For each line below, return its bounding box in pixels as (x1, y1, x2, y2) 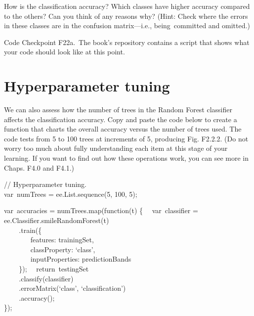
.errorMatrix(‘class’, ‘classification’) (19, 283, 126, 293)
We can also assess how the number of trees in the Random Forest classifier (4, 104, 232, 115)
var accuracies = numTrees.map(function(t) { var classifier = (4, 205, 198, 216)
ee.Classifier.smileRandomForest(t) (4, 215, 109, 226)
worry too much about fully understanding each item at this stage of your (4, 143, 228, 153)
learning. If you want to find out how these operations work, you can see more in (4, 153, 249, 163)
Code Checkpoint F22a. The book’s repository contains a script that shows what (4, 37, 250, 47)
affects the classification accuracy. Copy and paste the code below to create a (4, 114, 237, 124)
